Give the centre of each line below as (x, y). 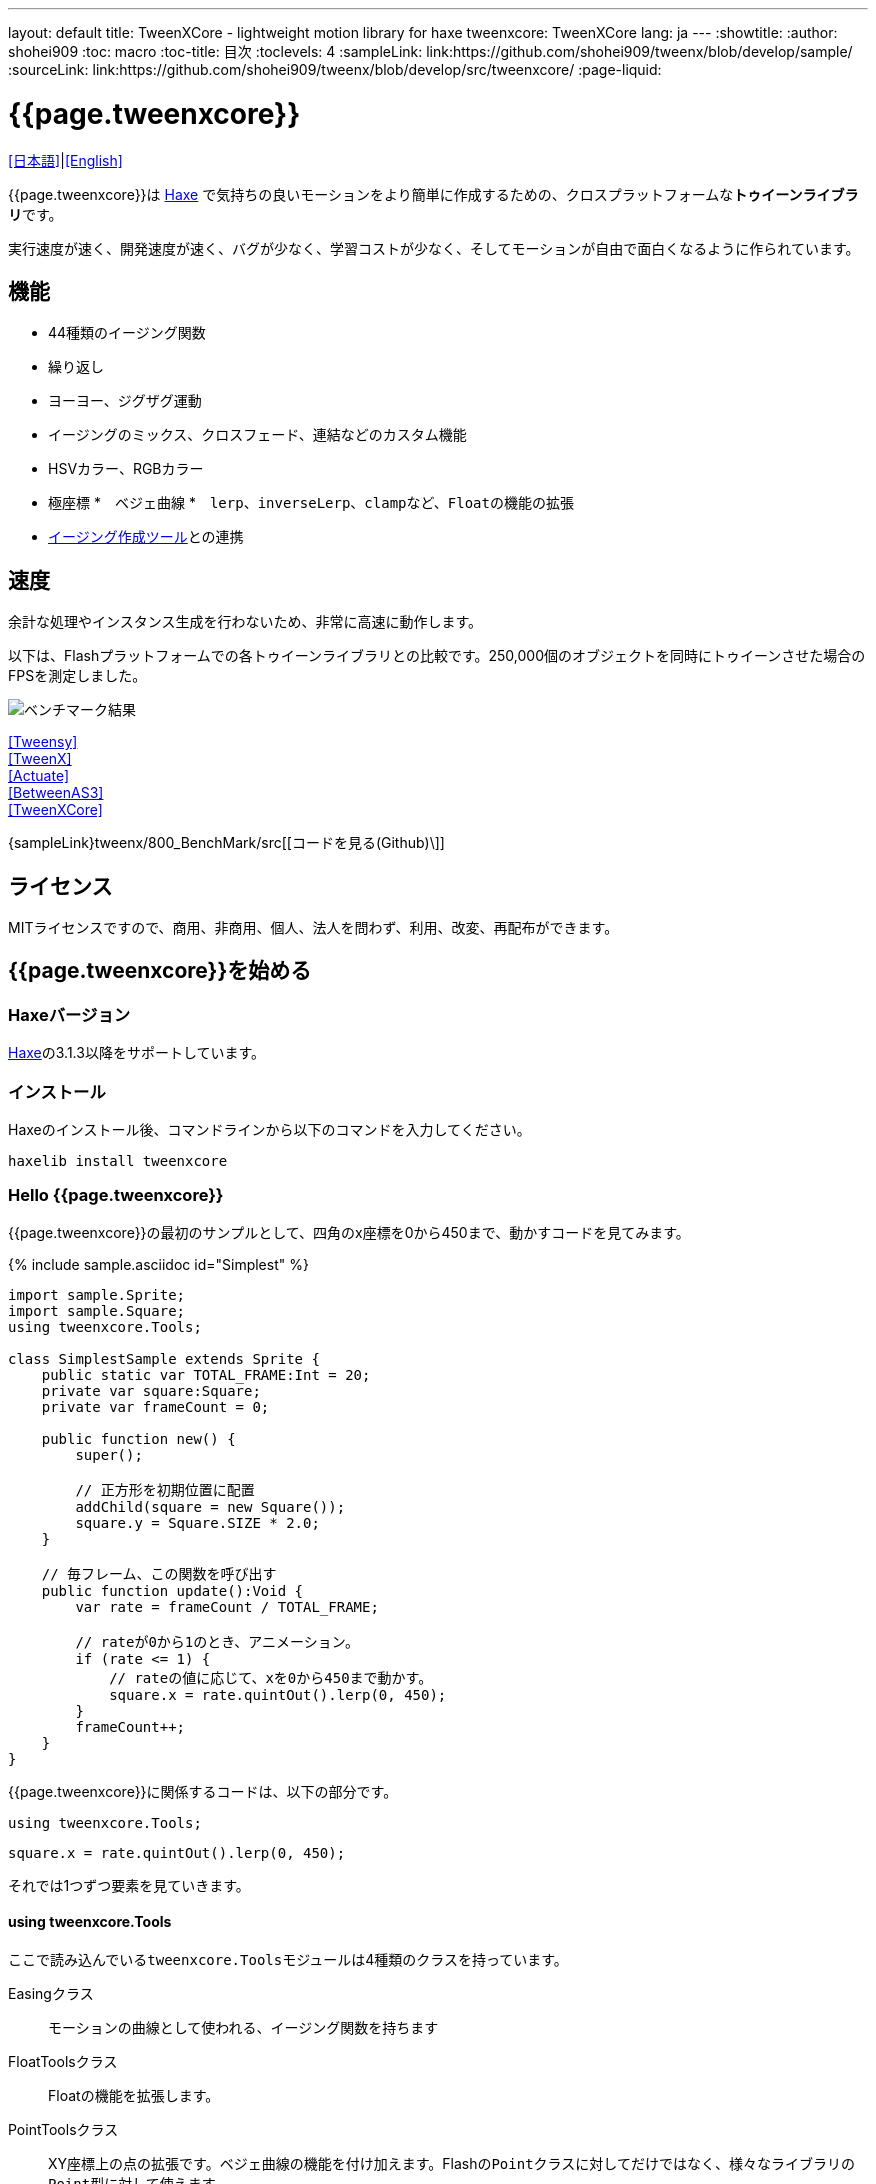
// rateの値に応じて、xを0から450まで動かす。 (271, 1677)
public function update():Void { (172, 1590)
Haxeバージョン (69, 1014)
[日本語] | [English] (65, 160)
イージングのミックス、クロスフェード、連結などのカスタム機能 (257, 435)
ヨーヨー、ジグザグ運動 (125, 401)
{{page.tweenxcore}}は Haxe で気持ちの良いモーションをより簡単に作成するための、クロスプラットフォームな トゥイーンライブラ (433, 194)
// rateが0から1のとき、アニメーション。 (217, 1641)
